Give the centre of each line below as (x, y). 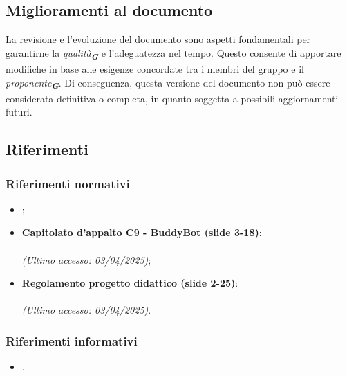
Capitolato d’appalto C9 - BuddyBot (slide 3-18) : (142, 232)
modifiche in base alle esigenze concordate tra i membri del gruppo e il (155, 68)
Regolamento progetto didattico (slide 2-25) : (130, 283)
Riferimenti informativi (72, 340)
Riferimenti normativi (68, 183)
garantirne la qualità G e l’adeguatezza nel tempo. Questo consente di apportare (173, 54)
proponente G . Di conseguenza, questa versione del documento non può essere (168, 83)
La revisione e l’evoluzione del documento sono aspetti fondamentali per (158, 39)
